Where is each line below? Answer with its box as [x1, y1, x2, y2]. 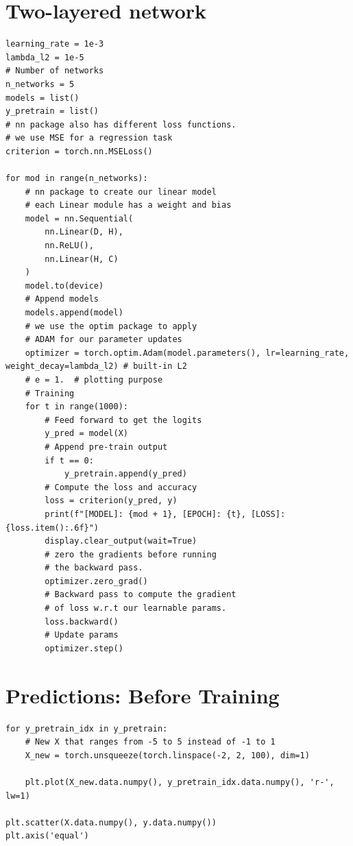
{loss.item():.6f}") [5, 522, 99, 533]
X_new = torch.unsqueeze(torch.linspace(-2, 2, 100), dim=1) [25, 750, 310, 760]
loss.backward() [45, 616, 119, 627]
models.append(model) [25, 308, 123, 317]
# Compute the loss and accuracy [45, 482, 197, 492]
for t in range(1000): [25, 402, 128, 412]
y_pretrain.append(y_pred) [64, 469, 187, 479]
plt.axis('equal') [5, 831, 89, 841]
